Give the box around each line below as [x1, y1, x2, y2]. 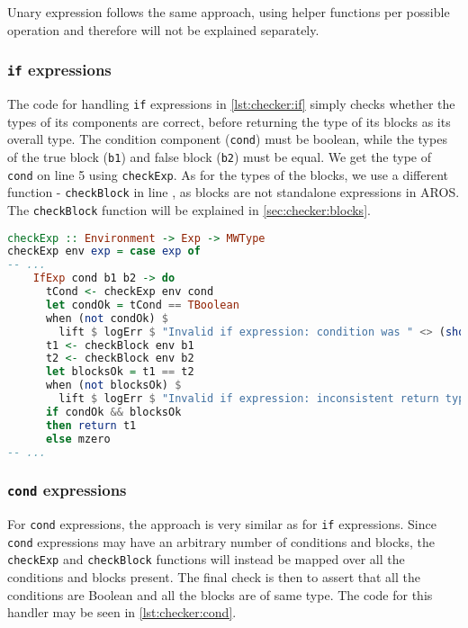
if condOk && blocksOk [45, 405, 182, 418]
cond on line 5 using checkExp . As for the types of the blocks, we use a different [7, 165, 449, 184]
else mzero [45, 432, 111, 445]
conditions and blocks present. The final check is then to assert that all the [7, 568, 421, 587]
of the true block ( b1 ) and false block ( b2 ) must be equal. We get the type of [7, 147, 432, 166]
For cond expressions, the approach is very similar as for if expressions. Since [7, 515, 436, 534]
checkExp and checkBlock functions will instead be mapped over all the [7, 550, 405, 569]
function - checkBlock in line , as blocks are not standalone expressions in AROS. [7, 183, 460, 202]
